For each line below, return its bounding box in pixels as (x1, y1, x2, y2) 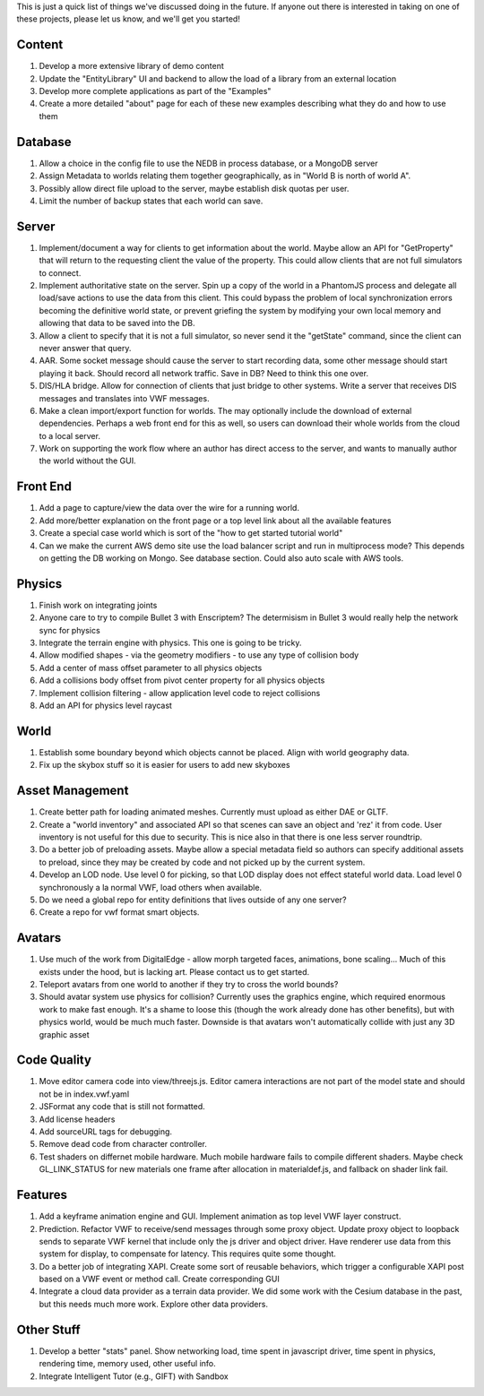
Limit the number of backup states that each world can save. (39, 195, 264, 206)
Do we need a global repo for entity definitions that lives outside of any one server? (39, 894, 347, 905)
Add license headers (39, 1114, 116, 1125)
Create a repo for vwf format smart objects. (39, 907, 200, 918)
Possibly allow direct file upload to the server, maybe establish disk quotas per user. (39, 183, 350, 194)
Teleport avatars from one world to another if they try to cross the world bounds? (39, 979, 339, 989)
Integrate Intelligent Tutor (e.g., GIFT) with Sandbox (39, 1371, 229, 1382)
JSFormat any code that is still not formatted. (39, 1101, 205, 1112)
